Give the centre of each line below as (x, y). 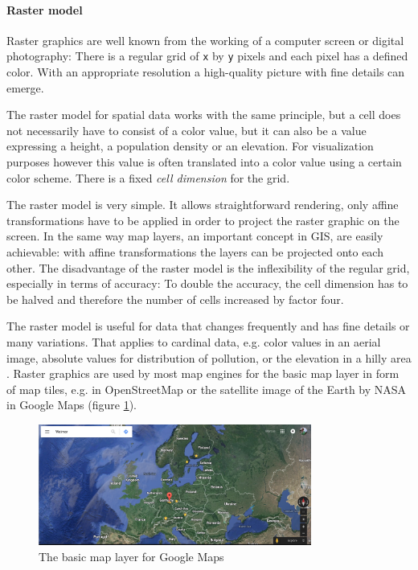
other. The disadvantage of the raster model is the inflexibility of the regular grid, (208, 267)
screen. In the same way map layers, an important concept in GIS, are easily (195, 236)
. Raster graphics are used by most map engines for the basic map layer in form (203, 373)
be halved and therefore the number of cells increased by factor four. (175, 299)
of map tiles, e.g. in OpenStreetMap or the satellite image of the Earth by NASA (207, 389)
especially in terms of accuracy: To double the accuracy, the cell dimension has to (207, 283)
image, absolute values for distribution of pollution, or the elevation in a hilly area (209, 357)
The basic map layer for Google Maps (131, 556)
